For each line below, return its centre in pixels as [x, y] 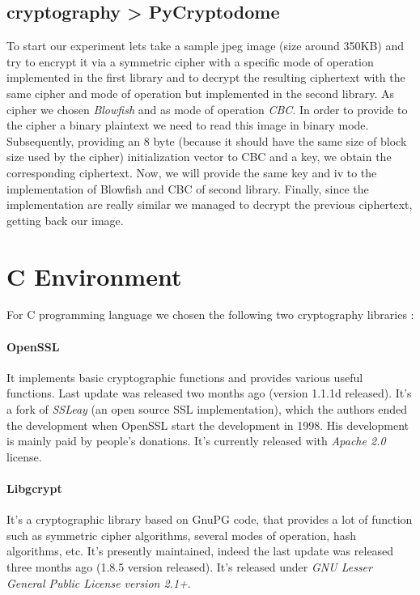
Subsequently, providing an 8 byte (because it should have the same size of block [207, 140]
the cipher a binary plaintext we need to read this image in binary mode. [188, 125]
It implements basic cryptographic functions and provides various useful [185, 377]
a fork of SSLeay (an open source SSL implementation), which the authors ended [207, 409]
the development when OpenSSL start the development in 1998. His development [208, 425]
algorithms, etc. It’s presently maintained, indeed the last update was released [200, 551]
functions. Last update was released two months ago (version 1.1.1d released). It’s [209, 393]
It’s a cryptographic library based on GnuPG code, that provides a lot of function [210, 519]
